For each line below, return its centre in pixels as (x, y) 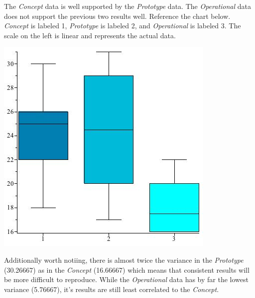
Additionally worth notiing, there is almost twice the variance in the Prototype (124, 260)
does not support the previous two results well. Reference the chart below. (117, 16)
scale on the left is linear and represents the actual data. (90, 35)
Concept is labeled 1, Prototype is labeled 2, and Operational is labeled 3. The (123, 26)
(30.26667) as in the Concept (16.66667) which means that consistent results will (127, 269)
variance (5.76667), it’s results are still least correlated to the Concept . (112, 289)
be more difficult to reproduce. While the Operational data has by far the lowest (126, 279)
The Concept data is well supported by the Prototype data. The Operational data (127, 6)
